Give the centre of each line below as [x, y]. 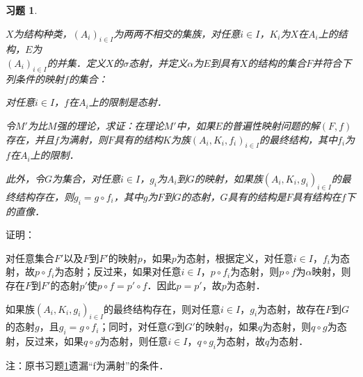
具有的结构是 [257, 196]
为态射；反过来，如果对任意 [118, 271]
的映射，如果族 [228, 178]
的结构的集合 [277, 62]
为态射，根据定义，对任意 [235, 257]
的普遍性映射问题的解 [271, 125]
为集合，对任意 [87, 178]
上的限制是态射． [128, 102]
